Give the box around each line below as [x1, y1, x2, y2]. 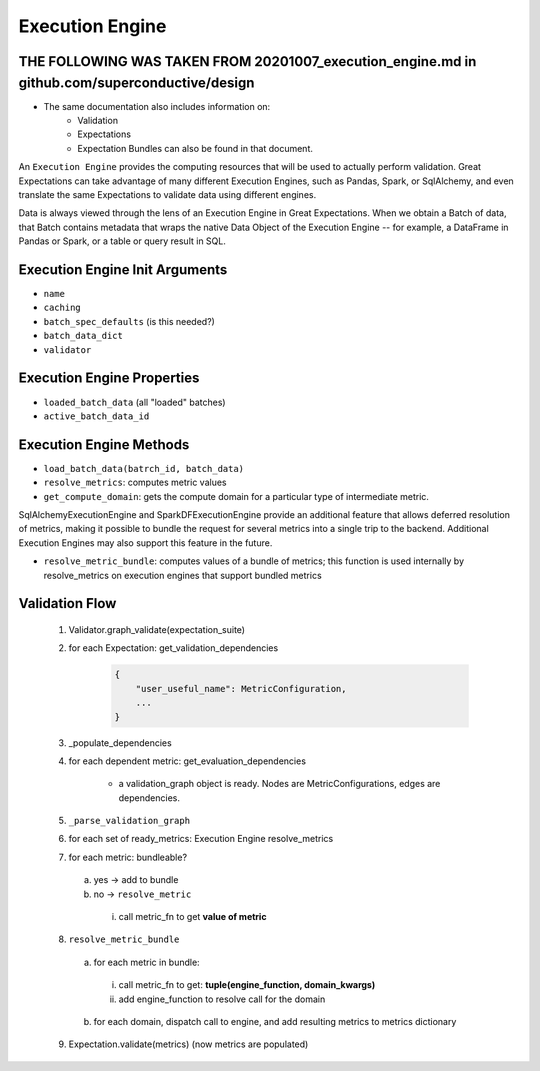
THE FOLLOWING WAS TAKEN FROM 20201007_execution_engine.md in [18, 53, 477, 70]
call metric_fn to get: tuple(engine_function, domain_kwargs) [118, 979, 376, 991]
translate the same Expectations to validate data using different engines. [18, 189, 317, 200]
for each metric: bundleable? [68, 851, 188, 863]
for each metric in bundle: [93, 956, 200, 968]
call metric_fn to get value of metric [118, 911, 267, 923]
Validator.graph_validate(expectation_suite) [68, 623, 245, 635]
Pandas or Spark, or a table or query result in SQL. [18, 235, 227, 247]
